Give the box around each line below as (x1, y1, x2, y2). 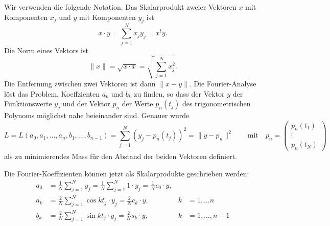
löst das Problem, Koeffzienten (4, 88, 100, 99)
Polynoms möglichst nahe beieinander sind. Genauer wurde (4, 109, 190, 120)
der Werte (122, 98, 153, 109)
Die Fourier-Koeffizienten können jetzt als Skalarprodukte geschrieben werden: (4, 168, 249, 178)
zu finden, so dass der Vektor (134, 88, 225, 99)
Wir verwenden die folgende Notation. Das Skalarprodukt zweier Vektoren (4, 2, 237, 12)
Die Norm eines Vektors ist (4, 44, 88, 55)
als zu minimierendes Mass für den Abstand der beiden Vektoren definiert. (4, 151, 237, 162)
